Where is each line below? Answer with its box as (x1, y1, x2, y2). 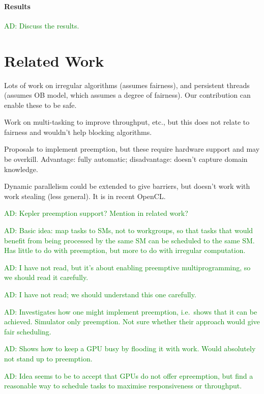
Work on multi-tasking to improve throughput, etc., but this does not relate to (4, 117, 250, 127)
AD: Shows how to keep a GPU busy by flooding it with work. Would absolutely (4, 343, 256, 354)
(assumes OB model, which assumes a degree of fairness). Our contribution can (4, 90, 251, 100)
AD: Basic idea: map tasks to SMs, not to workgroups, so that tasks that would (4, 225, 253, 236)
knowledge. (4, 163, 38, 174)
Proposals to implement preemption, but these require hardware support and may (4, 144, 260, 154)
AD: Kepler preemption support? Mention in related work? (4, 208, 188, 218)
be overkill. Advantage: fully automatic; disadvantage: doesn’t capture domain (4, 154, 248, 164)
